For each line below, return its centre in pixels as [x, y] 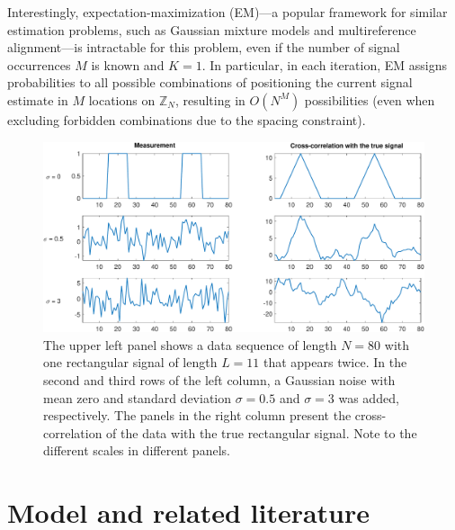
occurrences [39, 64]
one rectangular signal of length [130, 362]
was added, [369, 397]
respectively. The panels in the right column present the [197, 415]
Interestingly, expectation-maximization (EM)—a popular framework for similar [227, 12]
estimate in [38, 99]
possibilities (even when [370, 99]
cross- [370, 415]
